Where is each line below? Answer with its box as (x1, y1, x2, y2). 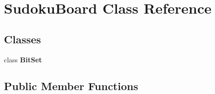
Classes (4, 31, 41, 46)
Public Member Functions (4, 78, 138, 93)
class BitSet (4, 54, 42, 64)
